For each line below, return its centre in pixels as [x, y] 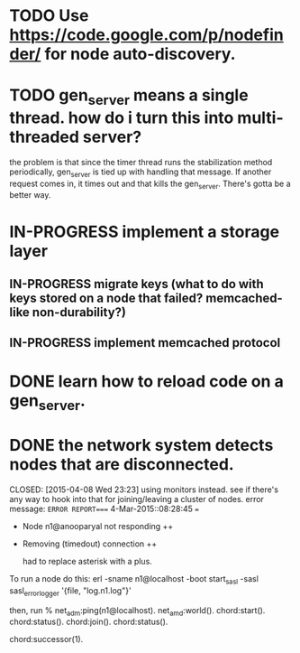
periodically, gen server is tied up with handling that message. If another [141, 173]
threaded [44, 137]
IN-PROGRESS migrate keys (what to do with [136, 284]
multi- [260, 117]
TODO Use [49, 16]
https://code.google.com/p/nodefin [146, 35]
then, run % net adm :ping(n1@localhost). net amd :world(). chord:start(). [137, 611]
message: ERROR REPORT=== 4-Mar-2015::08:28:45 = [105, 508]
